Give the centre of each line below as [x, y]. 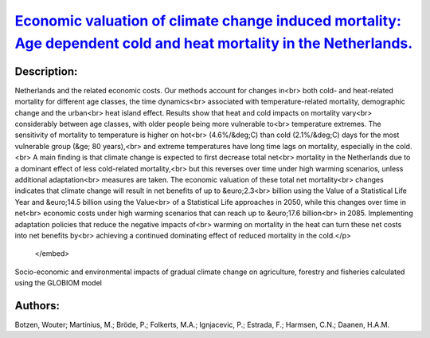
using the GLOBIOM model [59, 283]
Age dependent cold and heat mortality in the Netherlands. [214, 43]
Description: [46, 71]
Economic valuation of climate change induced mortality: [208, 21]
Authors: [37, 306]
